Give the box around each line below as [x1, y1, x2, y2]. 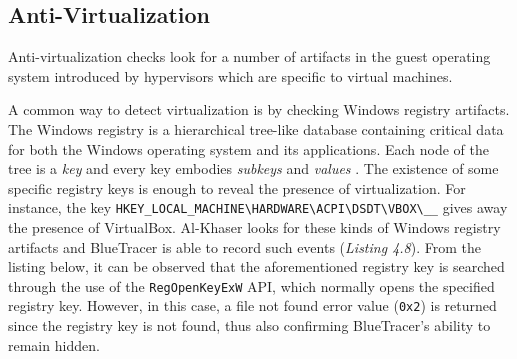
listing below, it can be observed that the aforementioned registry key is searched [8, 256, 505, 277]
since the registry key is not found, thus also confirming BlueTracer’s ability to [8, 315, 491, 336]
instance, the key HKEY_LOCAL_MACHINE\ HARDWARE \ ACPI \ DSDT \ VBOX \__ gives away [8, 197, 508, 218]
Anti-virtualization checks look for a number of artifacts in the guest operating [8, 46, 491, 67]
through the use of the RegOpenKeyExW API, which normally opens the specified [8, 275, 495, 296]
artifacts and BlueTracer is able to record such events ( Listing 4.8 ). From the [8, 236, 481, 257]
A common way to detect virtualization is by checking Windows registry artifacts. [8, 99, 510, 120]
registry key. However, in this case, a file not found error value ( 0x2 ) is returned [8, 295, 497, 316]
